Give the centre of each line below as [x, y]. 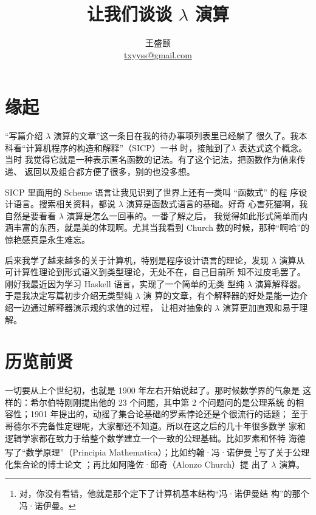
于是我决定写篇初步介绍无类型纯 [69, 295]
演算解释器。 [280, 283]
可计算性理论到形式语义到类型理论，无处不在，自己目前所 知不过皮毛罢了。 [155, 272]
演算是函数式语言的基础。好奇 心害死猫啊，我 [217, 204]
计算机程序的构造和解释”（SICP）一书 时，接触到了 [129, 147]
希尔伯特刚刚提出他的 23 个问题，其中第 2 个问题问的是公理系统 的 [163, 402]
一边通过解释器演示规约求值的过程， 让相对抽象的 [112, 307]
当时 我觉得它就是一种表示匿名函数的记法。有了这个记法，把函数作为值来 [151, 159]
